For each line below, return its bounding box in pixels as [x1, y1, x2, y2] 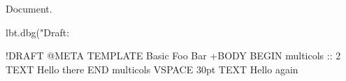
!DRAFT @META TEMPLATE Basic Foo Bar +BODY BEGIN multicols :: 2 [6, 48, 341, 63]
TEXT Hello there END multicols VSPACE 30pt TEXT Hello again [6, 61, 298, 76]
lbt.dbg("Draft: [6, 24, 70, 39]
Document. [6, 1, 52, 15]
